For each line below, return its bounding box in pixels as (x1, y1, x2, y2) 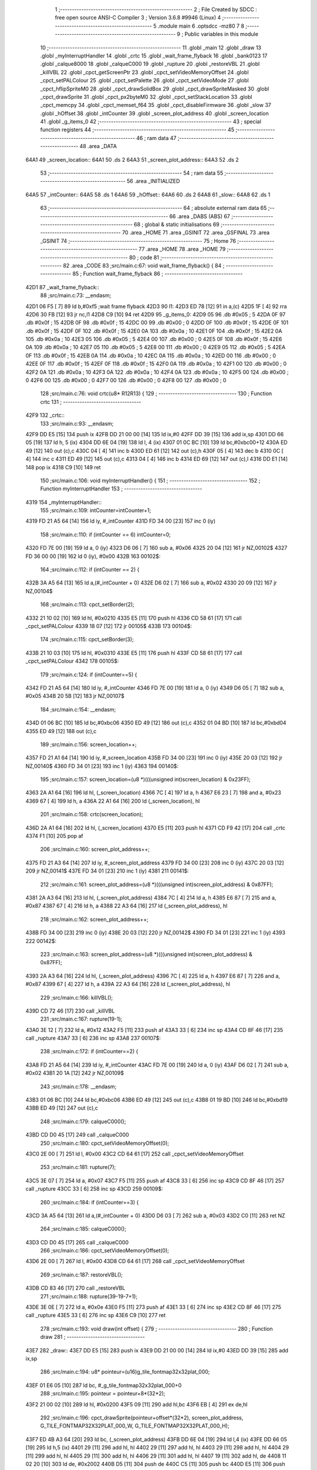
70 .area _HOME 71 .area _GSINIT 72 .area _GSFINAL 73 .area (122, 229, 270, 236)
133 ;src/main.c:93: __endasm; (40, 420, 114, 427)
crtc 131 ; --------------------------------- (40, 398, 141, 405)
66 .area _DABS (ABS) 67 (169, 212, 230, 220)
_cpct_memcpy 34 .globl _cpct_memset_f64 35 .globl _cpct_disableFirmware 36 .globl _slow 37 (40, 102, 271, 109)
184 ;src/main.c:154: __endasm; (40, 706, 116, 713)
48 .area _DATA (79, 143, 117, 150)
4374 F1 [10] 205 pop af (25, 833, 83, 840)
